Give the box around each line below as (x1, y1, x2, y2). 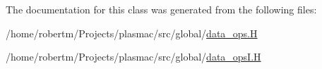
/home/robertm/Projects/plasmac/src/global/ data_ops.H (6, 25, 258, 40)
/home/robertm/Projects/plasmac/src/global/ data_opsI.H (6, 49, 261, 64)
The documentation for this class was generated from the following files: (6, 2, 317, 16)
